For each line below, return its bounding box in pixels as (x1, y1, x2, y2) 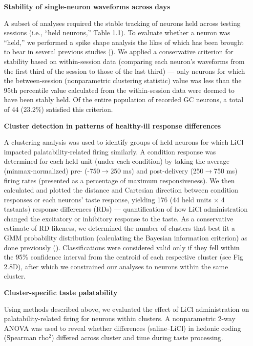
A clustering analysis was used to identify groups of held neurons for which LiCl (4, 137, 244, 147)
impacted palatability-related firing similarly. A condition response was (4, 146, 216, 156)
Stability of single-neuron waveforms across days (4, 1, 170, 11)
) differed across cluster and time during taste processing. (51, 332, 223, 343)
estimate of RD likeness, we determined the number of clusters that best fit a (4, 223, 235, 233)
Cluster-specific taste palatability (4, 287, 118, 298)
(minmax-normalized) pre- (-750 (4, 165, 100, 175)
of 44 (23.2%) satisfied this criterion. (4, 104, 113, 114)
